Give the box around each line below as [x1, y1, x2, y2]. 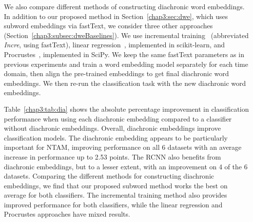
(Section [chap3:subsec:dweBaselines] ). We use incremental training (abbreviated [4, 30, 249, 40]
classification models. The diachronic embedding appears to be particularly [4, 132, 228, 142]
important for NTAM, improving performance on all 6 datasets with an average [4, 142, 242, 152]
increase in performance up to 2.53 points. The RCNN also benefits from [4, 151, 221, 161]
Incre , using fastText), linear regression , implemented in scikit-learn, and [4, 40, 225, 50]
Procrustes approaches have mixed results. [4, 209, 130, 219]
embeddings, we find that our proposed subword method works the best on [4, 180, 228, 190]
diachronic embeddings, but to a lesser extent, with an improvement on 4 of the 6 [4, 161, 248, 171]
